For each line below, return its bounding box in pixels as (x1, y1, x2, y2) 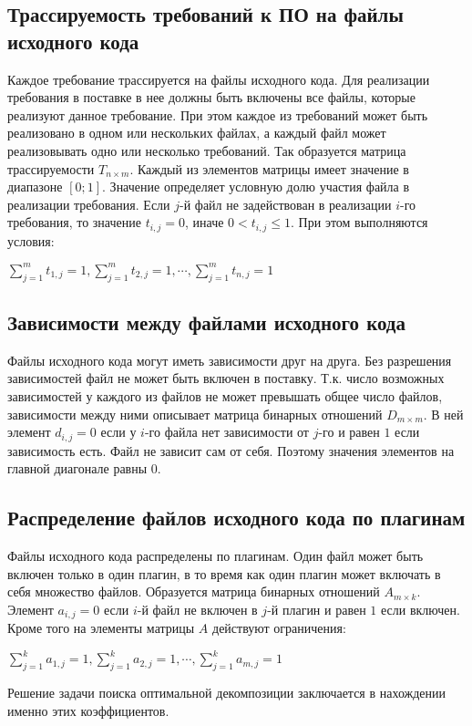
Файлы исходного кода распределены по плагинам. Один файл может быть (7, 546, 424, 565)
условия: (7, 231, 55, 250)
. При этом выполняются (291, 213, 428, 232)
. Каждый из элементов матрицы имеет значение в (129, 159, 409, 178)
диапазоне (7, 177, 63, 196)
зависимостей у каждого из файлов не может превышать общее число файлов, (7, 387, 443, 406)
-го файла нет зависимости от (144, 422, 309, 441)
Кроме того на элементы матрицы (7, 618, 195, 638)
